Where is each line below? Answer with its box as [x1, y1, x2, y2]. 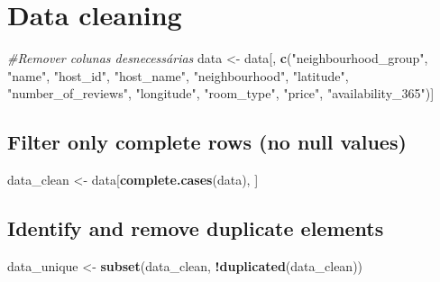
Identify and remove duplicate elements [7, 214, 384, 242]
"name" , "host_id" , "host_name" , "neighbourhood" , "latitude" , [7, 66, 349, 85]
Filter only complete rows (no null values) [7, 128, 407, 156]
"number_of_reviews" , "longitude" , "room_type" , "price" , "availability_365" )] [7, 84, 435, 103]
